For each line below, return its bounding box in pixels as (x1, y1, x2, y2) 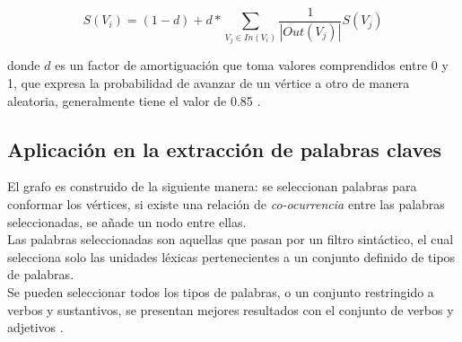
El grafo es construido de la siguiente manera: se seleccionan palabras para (7, 177, 417, 196)
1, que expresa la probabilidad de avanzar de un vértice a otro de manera (7, 73, 410, 92)
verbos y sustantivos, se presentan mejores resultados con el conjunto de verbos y (7, 300, 454, 319)
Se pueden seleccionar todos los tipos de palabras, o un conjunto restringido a (7, 282, 434, 301)
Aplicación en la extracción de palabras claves (7, 135, 442, 162)
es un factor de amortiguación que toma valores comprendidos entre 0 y (55, 56, 449, 75)
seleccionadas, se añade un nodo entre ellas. (7, 212, 247, 231)
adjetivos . (7, 318, 64, 337)
